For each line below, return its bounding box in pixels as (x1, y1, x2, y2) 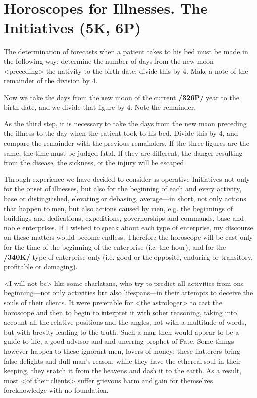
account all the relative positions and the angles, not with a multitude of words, (4, 317, 247, 327)
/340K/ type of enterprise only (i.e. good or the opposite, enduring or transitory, (4, 251, 253, 262)
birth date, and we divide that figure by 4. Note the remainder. (4, 102, 196, 112)
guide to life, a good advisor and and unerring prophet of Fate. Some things (4, 336, 234, 346)
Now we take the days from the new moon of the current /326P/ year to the (4, 92, 239, 102)
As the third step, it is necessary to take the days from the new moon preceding (4, 118, 247, 128)
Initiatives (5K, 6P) (4, 17, 141, 38)
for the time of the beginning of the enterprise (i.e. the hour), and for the (4, 242, 226, 252)
